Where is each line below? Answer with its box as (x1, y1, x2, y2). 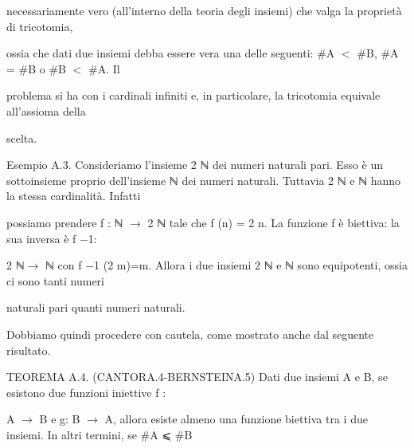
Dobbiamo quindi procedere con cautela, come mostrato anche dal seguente (6, 325, 374, 342)
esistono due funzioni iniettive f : (6, 383, 166, 400)
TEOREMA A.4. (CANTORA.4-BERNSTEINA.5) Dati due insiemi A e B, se (6, 368, 388, 385)
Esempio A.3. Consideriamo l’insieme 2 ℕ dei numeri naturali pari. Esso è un (6, 156, 384, 173)
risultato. (6, 341, 51, 358)
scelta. (6, 129, 37, 146)
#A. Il (88, 60, 120, 77)
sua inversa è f (6, 230, 76, 246)
